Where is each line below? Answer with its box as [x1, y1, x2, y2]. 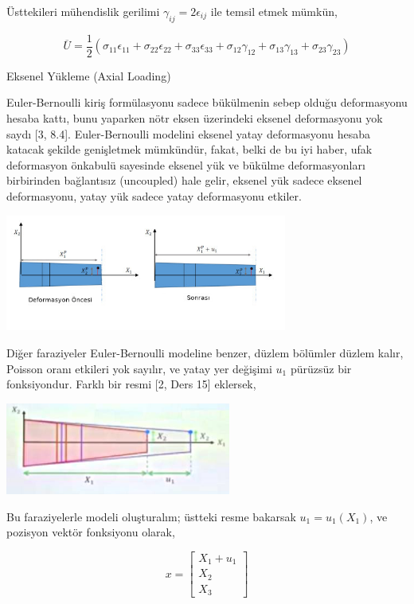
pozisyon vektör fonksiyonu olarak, [6, 524, 175, 540]
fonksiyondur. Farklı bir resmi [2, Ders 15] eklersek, [6, 376, 256, 392]
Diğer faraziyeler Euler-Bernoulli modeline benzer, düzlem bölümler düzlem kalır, [6, 345, 404, 361]
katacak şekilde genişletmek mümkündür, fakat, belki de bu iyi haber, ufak [6, 141, 373, 158]
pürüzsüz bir [290, 360, 352, 376]
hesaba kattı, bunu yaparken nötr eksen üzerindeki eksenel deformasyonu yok [6, 110, 383, 127]
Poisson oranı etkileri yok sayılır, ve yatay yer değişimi [6, 360, 272, 376]
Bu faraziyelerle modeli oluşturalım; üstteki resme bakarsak [6, 508, 296, 524]
